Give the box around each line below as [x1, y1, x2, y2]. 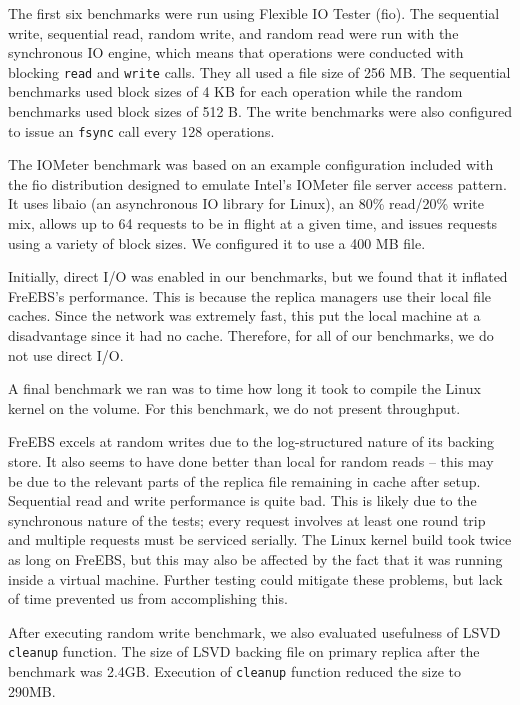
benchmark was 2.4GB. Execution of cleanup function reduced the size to [8, 661, 461, 681]
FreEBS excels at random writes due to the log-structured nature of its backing [8, 431, 495, 452]
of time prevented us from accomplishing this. [8, 588, 288, 609]
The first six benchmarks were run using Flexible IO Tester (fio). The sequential [8, 3, 500, 23]
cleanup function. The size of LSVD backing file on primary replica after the [8, 641, 480, 662]
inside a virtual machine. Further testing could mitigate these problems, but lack [8, 568, 503, 589]
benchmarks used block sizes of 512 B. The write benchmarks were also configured [8, 101, 513, 122]
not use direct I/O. [8, 344, 124, 365]
